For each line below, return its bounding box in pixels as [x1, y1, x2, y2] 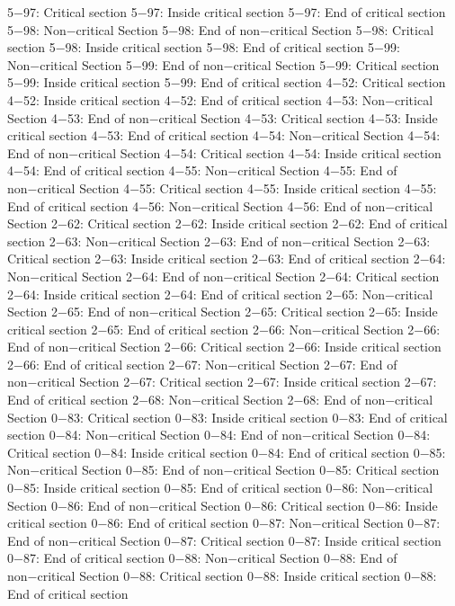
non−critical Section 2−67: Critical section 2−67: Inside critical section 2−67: [7, 372, 437, 391]
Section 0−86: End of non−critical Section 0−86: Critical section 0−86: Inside [7, 495, 438, 514]
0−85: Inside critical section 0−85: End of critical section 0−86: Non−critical [7, 478, 433, 497]
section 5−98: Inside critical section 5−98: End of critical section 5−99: [7, 38, 400, 57]
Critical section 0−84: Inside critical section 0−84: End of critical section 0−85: [7, 442, 446, 461]
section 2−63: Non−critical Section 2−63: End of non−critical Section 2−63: [7, 231, 431, 250]
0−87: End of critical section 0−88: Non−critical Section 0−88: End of [7, 548, 397, 567]
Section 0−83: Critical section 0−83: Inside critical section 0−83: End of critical [7, 407, 448, 426]
